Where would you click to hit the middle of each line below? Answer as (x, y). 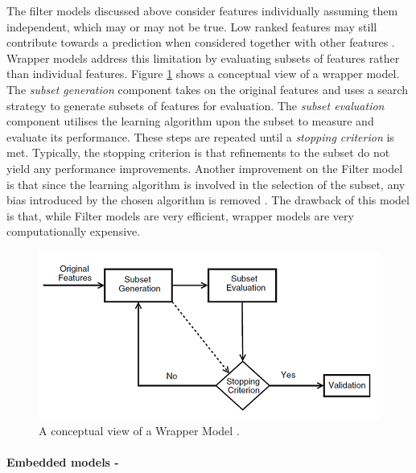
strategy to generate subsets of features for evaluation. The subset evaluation (196, 105)
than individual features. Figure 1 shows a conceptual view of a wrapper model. (203, 74)
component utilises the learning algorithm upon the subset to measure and (190, 121)
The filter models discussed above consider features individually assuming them (202, 10)
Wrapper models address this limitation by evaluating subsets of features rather (203, 58)
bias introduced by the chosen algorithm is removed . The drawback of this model (208, 200)
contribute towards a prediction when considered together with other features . (201, 42)
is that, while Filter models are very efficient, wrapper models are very (180, 215)
